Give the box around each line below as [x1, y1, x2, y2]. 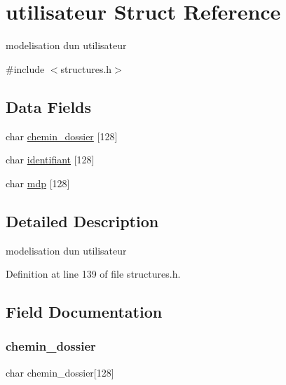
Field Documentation [6, 301, 163, 323]
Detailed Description [6, 210, 159, 231]
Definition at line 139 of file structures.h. [6, 266, 181, 281]
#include [6, 61, 45, 76]
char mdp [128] [6, 175, 70, 190]
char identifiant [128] [6, 152, 95, 167]
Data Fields [6, 95, 92, 117]
